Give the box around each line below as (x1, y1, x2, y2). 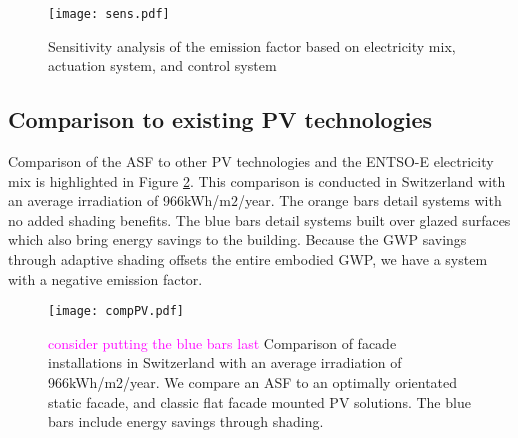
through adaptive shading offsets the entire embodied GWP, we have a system (8, 249, 488, 270)
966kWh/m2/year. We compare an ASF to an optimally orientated (48, 372, 458, 393)
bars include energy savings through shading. (48, 411, 324, 432)
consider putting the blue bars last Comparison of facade (48, 332, 397, 353)
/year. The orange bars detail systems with (237, 190, 502, 211)
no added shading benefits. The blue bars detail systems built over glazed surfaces (8, 209, 511, 230)
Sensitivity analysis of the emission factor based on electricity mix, (48, 35, 456, 56)
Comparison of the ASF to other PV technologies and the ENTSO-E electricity (8, 151, 494, 172)
